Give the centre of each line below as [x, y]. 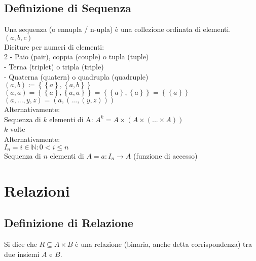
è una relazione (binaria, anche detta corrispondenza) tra [163, 244]
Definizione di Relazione [69, 223]
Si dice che [21, 244]
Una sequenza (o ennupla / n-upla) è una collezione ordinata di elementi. [118, 29]
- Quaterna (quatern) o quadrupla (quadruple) [76, 76]
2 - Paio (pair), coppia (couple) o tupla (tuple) [77, 57]
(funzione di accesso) [165, 156]
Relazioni [37, 190]
